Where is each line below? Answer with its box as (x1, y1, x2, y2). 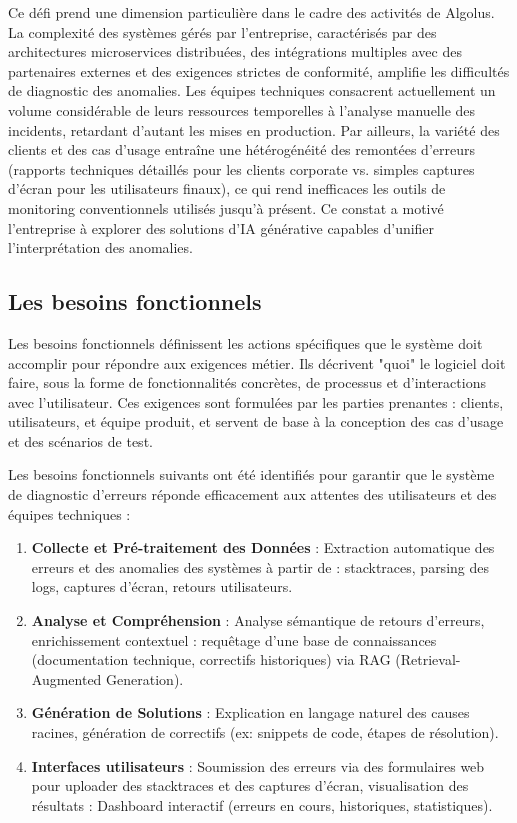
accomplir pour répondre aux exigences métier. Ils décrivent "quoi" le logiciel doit (8, 352, 506, 373)
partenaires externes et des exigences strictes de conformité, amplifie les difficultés (8, 60, 510, 81)
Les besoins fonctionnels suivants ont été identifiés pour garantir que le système (8, 464, 495, 485)
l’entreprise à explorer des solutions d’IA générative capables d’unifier (8, 217, 435, 238)
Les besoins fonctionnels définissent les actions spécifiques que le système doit (8, 332, 483, 353)
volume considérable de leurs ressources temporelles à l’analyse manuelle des (8, 99, 476, 120)
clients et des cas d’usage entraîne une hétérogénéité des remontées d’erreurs (8, 139, 475, 160)
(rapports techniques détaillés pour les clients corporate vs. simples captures (8, 158, 475, 179)
